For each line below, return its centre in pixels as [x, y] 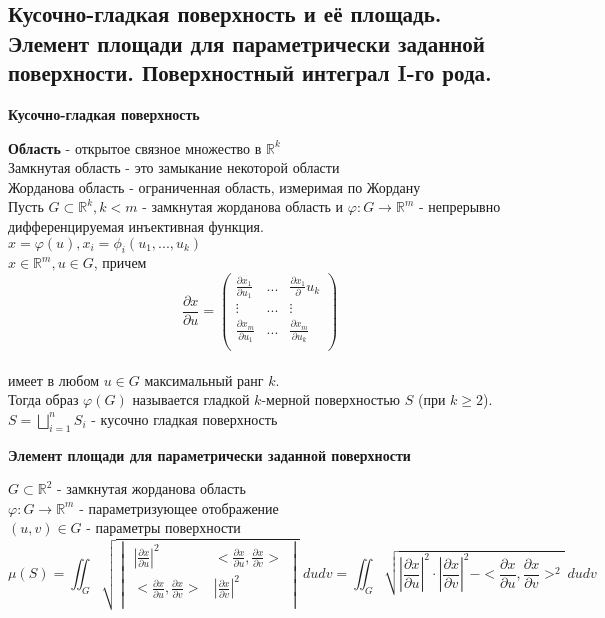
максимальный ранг [204, 379]
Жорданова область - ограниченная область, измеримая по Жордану [214, 186]
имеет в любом [53, 379]
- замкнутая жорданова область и [243, 206]
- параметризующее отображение [179, 507]
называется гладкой [191, 399]
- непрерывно [459, 206]
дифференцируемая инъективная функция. [136, 225]
